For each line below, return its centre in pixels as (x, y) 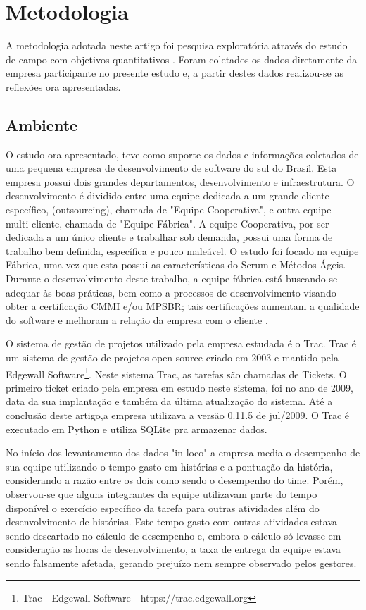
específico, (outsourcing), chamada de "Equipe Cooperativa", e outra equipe (169, 210)
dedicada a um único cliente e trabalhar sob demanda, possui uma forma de (169, 237)
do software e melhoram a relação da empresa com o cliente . (137, 319)
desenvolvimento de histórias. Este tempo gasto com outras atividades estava (172, 522)
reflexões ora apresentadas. (63, 86)
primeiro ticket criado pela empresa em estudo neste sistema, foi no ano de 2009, (179, 387)
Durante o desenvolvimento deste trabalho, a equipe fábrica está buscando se (172, 279)
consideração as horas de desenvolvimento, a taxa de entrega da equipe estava (173, 549)
